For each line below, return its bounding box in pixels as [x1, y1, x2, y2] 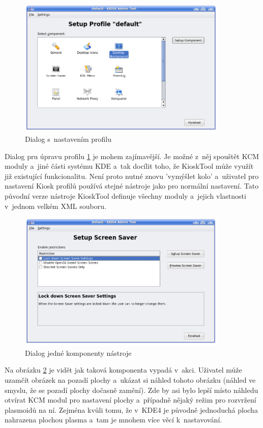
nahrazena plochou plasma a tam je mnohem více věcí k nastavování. [5, 414, 222, 425]
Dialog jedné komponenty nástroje [25, 347, 132, 358]
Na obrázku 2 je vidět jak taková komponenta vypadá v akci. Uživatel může [5, 364, 242, 375]
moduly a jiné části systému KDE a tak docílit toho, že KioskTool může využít [5, 161, 254, 171]
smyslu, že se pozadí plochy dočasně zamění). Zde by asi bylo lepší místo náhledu [5, 384, 258, 395]
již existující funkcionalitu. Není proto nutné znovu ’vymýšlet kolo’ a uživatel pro [5, 170, 259, 181]
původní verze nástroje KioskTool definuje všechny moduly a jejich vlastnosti [5, 191, 246, 201]
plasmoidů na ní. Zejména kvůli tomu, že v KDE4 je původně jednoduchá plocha [5, 404, 258, 415]
